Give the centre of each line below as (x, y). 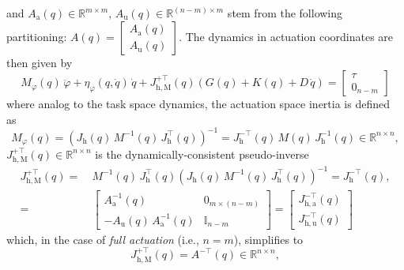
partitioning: (37, 36)
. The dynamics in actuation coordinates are (286, 36)
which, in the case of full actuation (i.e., (103, 239)
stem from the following (285, 13)
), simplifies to (268, 239)
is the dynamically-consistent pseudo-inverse (202, 154)
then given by (40, 62)
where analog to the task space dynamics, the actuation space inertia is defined (198, 104)
